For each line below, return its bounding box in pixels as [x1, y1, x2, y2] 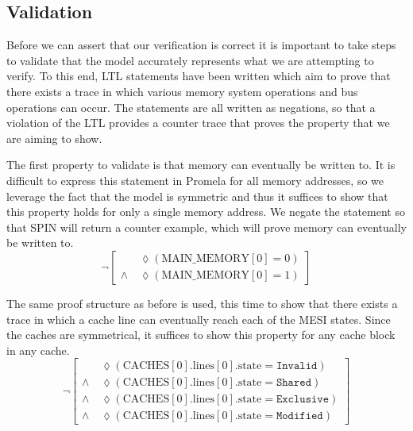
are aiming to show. [6, 129, 102, 146]
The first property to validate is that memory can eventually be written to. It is [6, 156, 396, 173]
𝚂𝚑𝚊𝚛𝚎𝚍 [276, 377, 312, 389]
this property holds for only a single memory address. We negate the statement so [6, 203, 405, 220]
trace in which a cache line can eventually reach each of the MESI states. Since [6, 310, 391, 327]
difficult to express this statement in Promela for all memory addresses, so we [6, 171, 384, 188]
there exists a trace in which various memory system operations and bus [6, 83, 358, 99]
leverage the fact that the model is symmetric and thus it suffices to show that [6, 187, 388, 204]
